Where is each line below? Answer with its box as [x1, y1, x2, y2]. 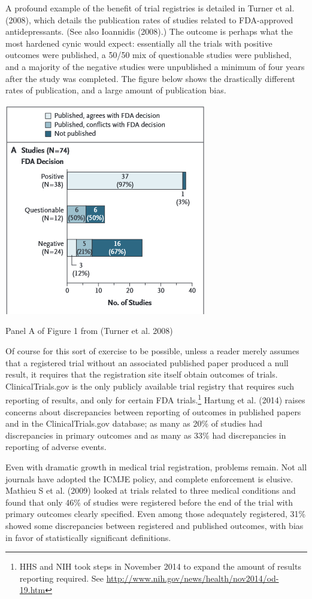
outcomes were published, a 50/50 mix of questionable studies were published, [5, 48, 292, 61]
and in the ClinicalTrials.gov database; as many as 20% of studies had [5, 417, 263, 430]
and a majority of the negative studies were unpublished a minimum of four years [5, 60, 305, 72]
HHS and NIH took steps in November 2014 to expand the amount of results [19, 560, 301, 573]
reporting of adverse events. [5, 440, 107, 453]
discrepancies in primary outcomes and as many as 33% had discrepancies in [5, 428, 286, 441]
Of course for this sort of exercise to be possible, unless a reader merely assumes [5, 344, 299, 357]
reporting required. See [19, 571, 104, 584]
